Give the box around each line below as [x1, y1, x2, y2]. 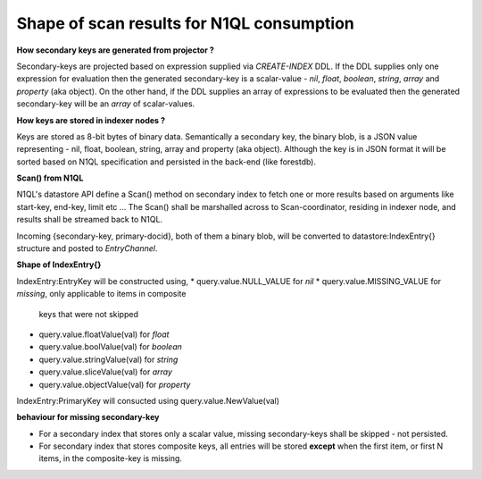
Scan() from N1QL [16, 172, 84, 183]
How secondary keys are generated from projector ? [16, 45, 214, 55]
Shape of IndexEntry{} [16, 259, 102, 270]
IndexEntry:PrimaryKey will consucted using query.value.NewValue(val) [16, 395, 280, 406]
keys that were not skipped [38, 308, 138, 319]
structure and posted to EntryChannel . [16, 243, 158, 254]
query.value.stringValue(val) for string [38, 354, 179, 365]
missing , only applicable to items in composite [16, 289, 187, 299]
